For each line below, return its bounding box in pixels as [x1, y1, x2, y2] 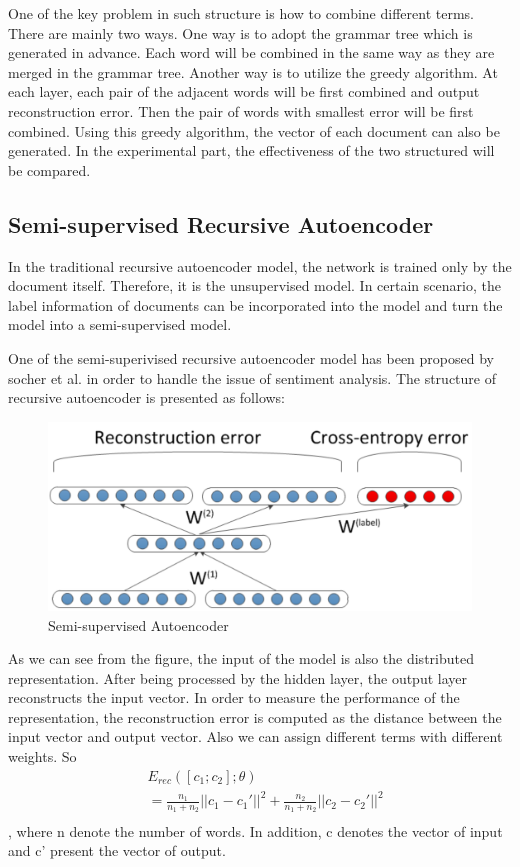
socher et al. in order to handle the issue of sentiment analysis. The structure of [8, 367, 496, 388]
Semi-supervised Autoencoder [48, 614, 229, 635]
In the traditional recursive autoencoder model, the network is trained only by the [8, 255, 512, 276]
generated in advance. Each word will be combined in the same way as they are [8, 42, 495, 63]
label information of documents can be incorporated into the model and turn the [8, 294, 503, 315]
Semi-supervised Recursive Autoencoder [8, 208, 434, 239]
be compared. [8, 159, 91, 180]
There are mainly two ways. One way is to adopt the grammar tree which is [8, 22, 473, 43]
